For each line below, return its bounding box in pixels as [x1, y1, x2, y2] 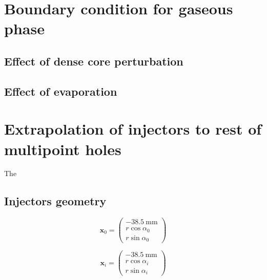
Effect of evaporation [4, 83, 117, 99]
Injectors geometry [4, 193, 107, 209]
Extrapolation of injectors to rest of [4, 118, 262, 139]
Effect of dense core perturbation [4, 53, 183, 69]
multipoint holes [4, 138, 121, 159]
